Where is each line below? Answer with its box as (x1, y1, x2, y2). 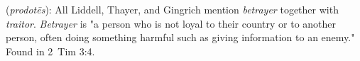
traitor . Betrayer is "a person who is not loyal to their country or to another (6, 16, 337, 30)
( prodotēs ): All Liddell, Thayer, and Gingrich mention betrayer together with (6, 2, 339, 16)
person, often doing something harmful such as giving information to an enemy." (6, 30, 355, 45)
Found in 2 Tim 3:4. (6, 43, 95, 58)
